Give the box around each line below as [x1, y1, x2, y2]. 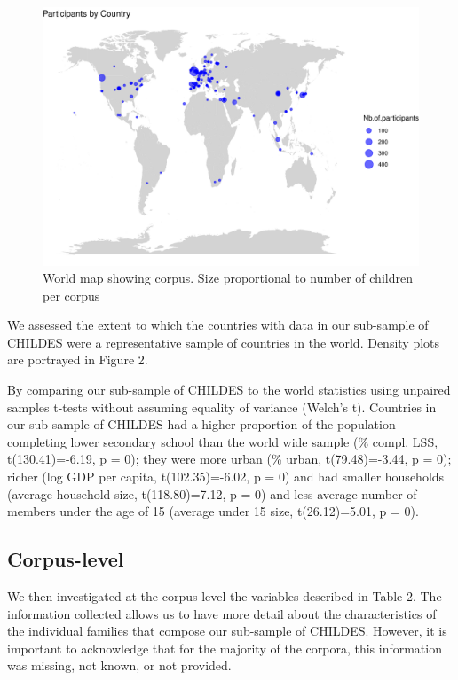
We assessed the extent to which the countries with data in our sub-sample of [7, 316, 429, 334]
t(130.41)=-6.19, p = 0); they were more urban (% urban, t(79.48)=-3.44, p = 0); [7, 449, 452, 468]
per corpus [43, 285, 100, 304]
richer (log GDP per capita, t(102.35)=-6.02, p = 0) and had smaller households [7, 467, 445, 486]
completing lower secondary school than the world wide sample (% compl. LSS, [7, 432, 438, 450]
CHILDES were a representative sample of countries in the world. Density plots [7, 332, 440, 351]
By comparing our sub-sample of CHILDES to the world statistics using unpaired [7, 380, 451, 399]
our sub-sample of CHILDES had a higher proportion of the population [7, 415, 396, 434]
